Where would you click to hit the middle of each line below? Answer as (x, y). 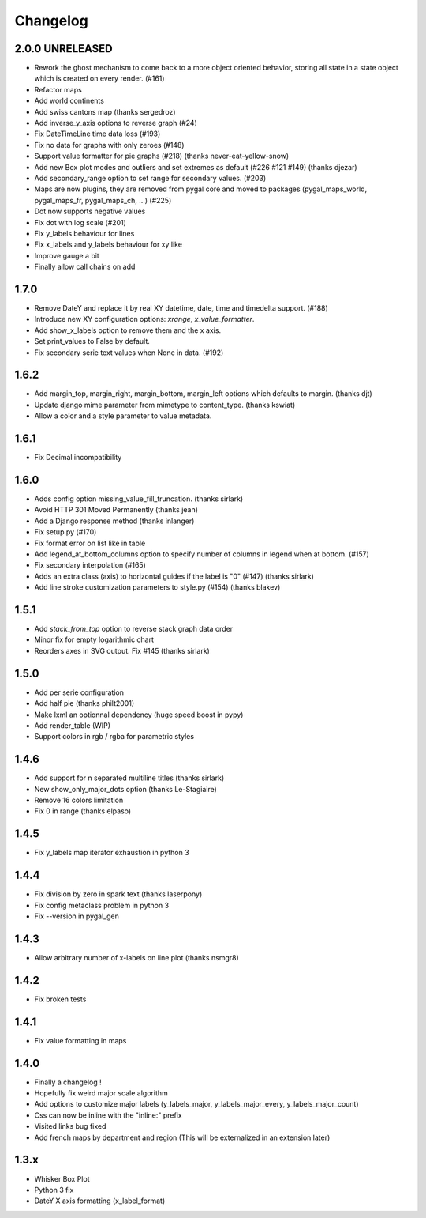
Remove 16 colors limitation (79, 800)
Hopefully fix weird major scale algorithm (101, 1093)
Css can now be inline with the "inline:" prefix (108, 1115)
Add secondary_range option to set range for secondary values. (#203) (150, 178)
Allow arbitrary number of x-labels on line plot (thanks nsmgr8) (137, 957)
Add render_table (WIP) (72, 725)
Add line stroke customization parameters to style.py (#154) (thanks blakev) (157, 587)
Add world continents (69, 101)
